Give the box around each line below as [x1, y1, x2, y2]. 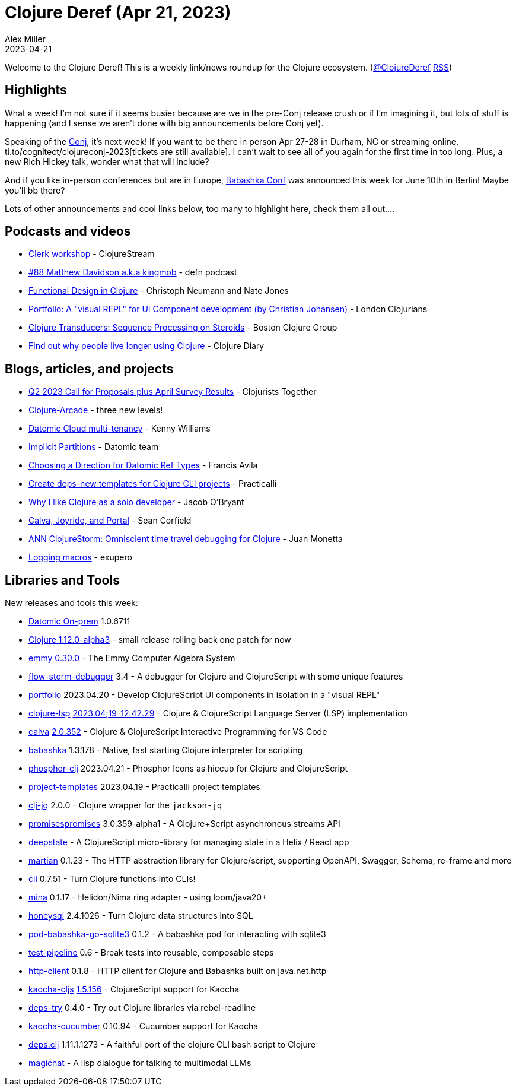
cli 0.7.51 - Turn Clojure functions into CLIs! [28, 874, 196, 884]
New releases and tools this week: [5, 598, 138, 608]
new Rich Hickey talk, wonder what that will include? [5, 156, 209, 167]
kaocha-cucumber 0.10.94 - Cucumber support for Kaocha [28, 1021, 259, 1032]
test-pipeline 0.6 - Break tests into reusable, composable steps [28, 947, 274, 958]
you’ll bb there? [5, 185, 65, 195]
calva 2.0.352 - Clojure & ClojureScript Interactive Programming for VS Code [28, 727, 327, 737]
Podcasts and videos [5, 224, 131, 239]
